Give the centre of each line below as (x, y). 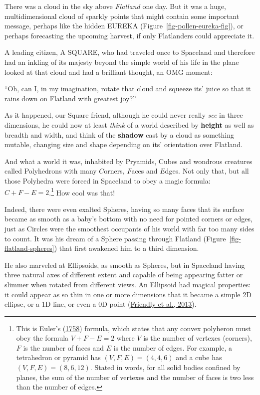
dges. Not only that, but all (207, 171)
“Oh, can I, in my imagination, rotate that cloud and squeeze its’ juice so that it (128, 89)
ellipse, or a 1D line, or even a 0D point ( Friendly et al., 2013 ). (101, 304)
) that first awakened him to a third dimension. (127, 248)
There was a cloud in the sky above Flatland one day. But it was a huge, (115, 6)
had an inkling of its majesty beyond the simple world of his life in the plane (122, 62)
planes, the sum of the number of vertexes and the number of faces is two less (135, 377)
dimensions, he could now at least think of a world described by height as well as (129, 124)
